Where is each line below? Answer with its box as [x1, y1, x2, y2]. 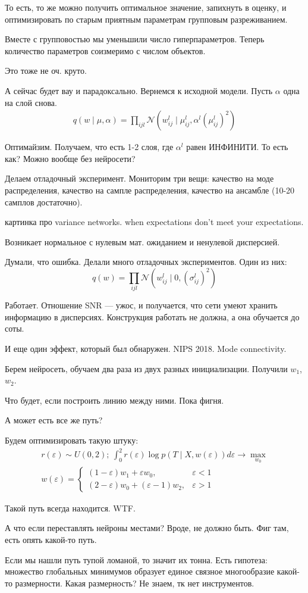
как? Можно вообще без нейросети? [5, 152, 136, 164]
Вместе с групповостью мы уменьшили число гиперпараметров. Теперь [5, 33, 265, 45]
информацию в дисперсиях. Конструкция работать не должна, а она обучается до [5, 310, 300, 323]
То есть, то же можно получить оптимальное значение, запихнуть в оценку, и [5, 1, 287, 13]
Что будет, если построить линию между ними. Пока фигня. [5, 394, 224, 406]
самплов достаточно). [5, 195, 83, 208]
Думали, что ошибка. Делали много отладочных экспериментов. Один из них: [5, 255, 287, 268]
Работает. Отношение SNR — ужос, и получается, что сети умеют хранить [5, 299, 278, 311]
